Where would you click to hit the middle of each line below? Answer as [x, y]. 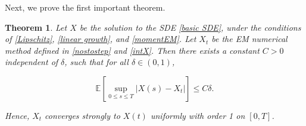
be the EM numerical [249, 39]
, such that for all [96, 62]
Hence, [17, 115]
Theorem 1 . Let [36, 27]
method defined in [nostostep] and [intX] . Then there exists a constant [132, 50]
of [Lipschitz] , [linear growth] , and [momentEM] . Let [101, 39]
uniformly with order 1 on [198, 115]
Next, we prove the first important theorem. [85, 7]
